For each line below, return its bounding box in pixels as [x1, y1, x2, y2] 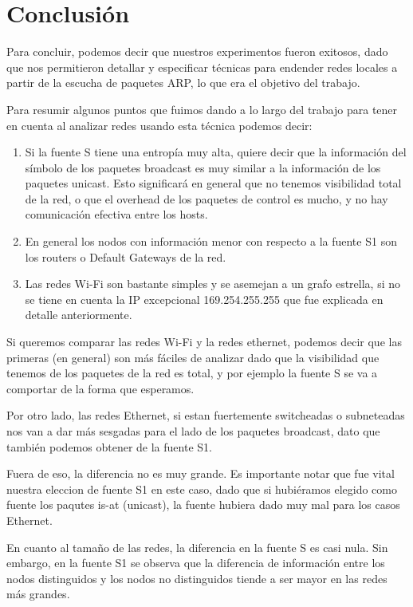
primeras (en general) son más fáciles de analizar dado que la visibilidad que [6, 349, 380, 365]
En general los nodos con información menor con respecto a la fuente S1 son [25, 233, 397, 250]
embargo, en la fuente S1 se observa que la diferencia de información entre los [6, 554, 385, 571]
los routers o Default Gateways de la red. [25, 248, 226, 265]
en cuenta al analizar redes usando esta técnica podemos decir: [6, 116, 313, 133]
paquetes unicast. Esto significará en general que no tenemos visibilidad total [25, 175, 402, 191]
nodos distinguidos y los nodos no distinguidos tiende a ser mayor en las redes [6, 570, 387, 586]
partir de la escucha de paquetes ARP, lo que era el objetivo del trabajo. [6, 74, 360, 91]
